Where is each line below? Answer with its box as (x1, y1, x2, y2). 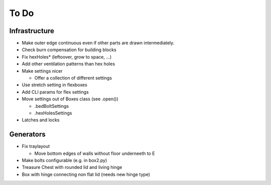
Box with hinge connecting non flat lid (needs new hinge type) (22, 171, 151, 177)
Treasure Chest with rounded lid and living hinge (22, 164, 122, 170)
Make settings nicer (22, 68, 63, 74)
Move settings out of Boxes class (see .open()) (22, 96, 118, 102)
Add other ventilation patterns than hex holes (22, 61, 115, 67)
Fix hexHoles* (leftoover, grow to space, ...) (22, 54, 112, 60)
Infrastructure (9, 27, 55, 35)
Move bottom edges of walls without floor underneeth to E (34, 150, 155, 156)
